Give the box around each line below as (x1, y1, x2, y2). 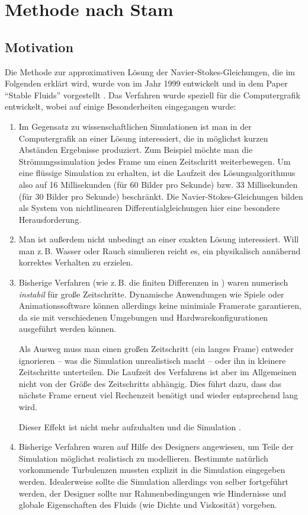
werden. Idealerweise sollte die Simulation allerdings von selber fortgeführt (18, 475, 288, 487)
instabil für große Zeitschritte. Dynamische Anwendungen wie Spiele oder (18, 287, 284, 300)
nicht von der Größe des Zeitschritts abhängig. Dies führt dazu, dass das (18, 377, 281, 389)
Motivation (5, 37, 73, 56)
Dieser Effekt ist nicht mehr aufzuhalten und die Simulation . (18, 420, 241, 433)
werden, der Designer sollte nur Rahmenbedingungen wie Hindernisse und (18, 487, 287, 499)
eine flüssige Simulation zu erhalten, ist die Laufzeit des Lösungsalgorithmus (18, 167, 296, 179)
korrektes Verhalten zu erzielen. (18, 256, 133, 268)
